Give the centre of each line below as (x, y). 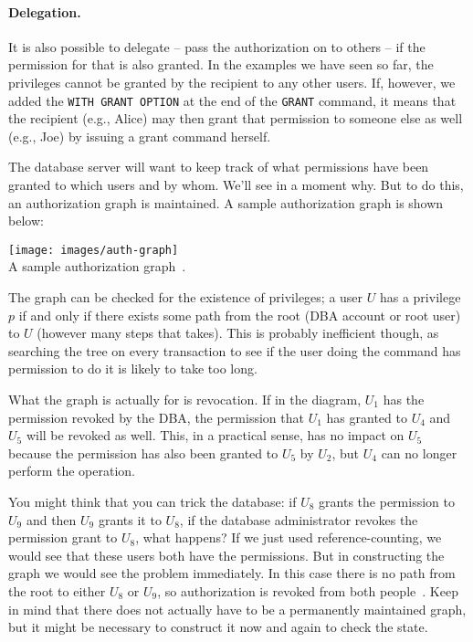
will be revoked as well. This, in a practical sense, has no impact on (215, 435)
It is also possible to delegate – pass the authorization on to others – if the (217, 46)
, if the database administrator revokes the (299, 519)
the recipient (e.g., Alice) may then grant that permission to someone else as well (236, 118)
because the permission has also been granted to (143, 453)
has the (404, 400)
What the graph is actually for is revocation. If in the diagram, (185, 400)
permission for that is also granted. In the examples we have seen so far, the (221, 64)
